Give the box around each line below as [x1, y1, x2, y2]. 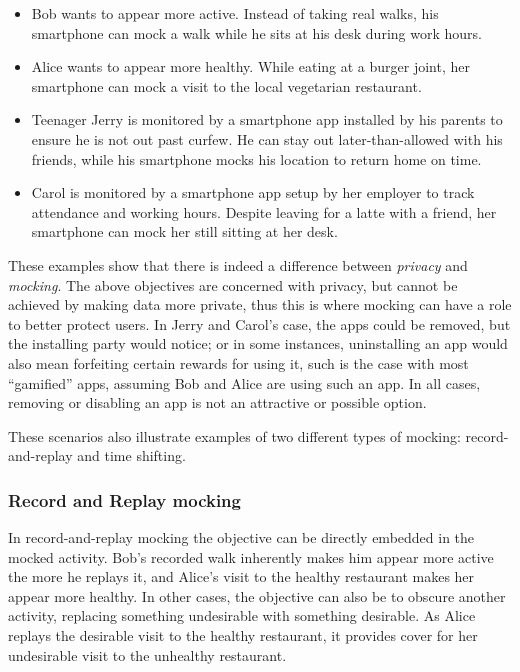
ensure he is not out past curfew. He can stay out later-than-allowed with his [31, 128, 503, 149]
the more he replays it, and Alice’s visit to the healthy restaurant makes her [8, 566, 475, 587]
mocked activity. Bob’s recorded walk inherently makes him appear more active [8, 546, 494, 567]
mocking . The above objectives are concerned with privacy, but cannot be [8, 274, 458, 295]
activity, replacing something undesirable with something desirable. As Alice [8, 605, 476, 626]
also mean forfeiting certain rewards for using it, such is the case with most [8, 352, 469, 373]
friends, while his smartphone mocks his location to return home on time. [31, 148, 482, 169]
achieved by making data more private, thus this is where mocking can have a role [8, 294, 512, 315]
